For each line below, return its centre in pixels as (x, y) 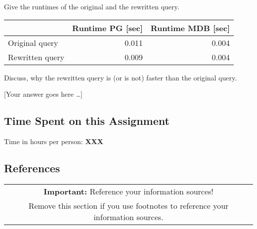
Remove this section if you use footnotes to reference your (128, 205)
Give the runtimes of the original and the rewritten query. (92, 6)
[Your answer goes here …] (43, 94)
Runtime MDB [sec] (190, 28)
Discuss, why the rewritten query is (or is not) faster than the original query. (121, 77)
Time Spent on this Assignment (87, 121)
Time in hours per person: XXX (54, 141)
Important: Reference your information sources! (128, 191)
